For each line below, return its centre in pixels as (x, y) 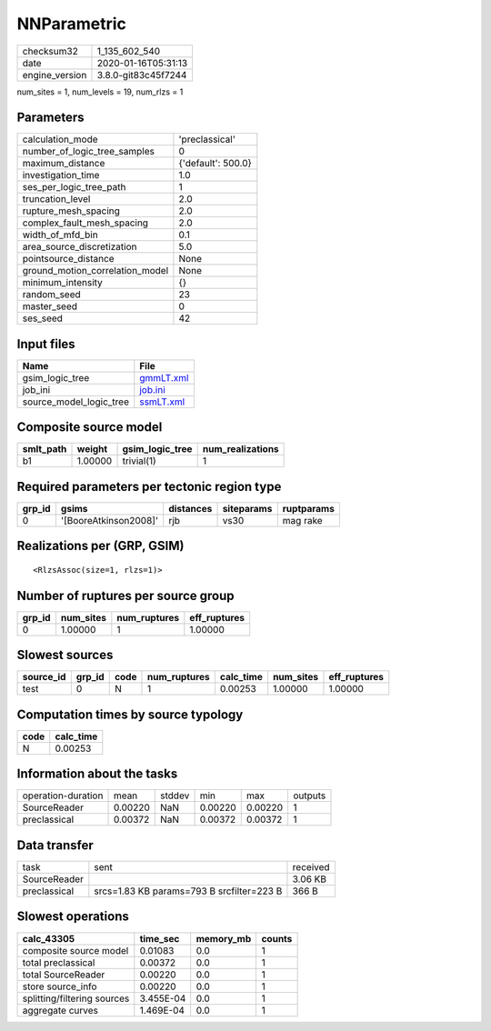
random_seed (51, 295)
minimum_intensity (63, 283)
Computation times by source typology (130, 714)
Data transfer (55, 845)
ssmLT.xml (162, 402)
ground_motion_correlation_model (95, 271)
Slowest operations (73, 917)
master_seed (50, 306)
